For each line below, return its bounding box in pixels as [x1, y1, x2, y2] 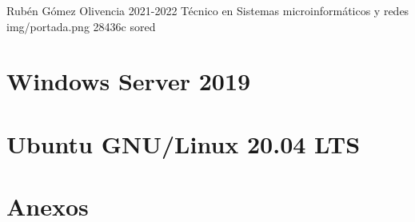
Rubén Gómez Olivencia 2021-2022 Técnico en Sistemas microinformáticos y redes [6, 2, 409, 18]
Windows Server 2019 [6, 65, 251, 97]
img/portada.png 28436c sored [6, 18, 156, 34]
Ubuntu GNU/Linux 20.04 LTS [6, 127, 361, 160]
